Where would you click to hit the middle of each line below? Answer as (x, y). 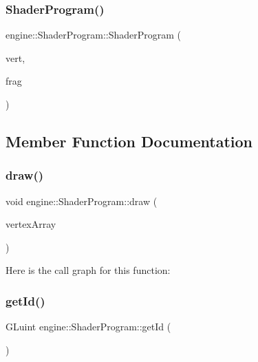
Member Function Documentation (129, 141)
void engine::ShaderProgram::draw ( (82, 201)
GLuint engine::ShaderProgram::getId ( (88, 327)
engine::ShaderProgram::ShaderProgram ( (94, 35)
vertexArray (31, 224)
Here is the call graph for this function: (88, 270)
